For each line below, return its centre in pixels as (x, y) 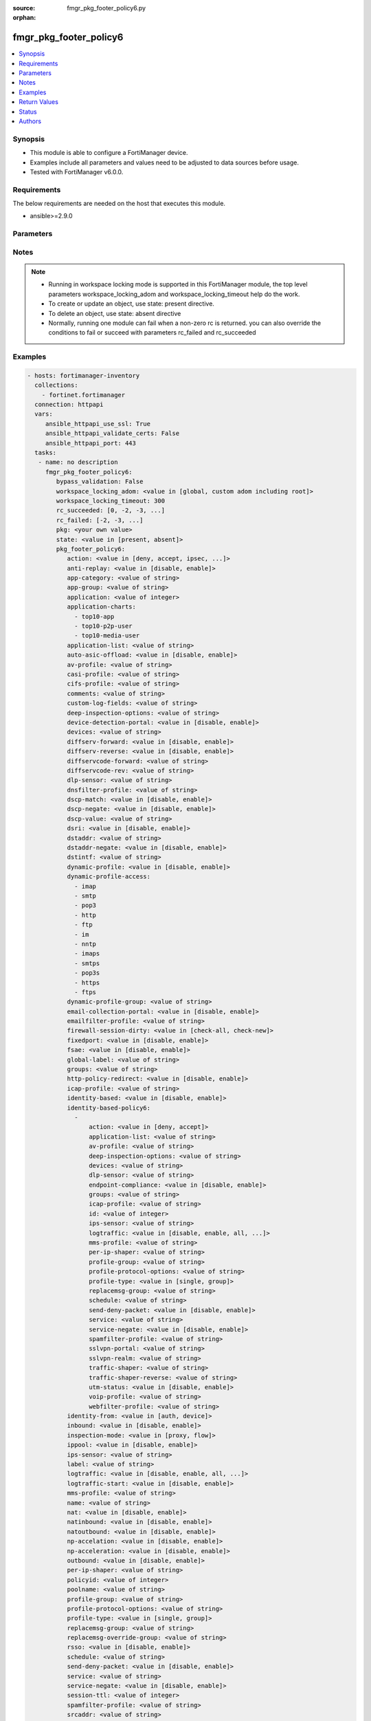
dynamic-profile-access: (109, 877)
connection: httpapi (69, 405)
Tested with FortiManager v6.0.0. (77, 171)
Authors (30, 121)
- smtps (87, 963)
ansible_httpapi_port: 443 (91, 443)
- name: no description (78, 462)
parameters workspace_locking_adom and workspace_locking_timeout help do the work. (174, 294)
